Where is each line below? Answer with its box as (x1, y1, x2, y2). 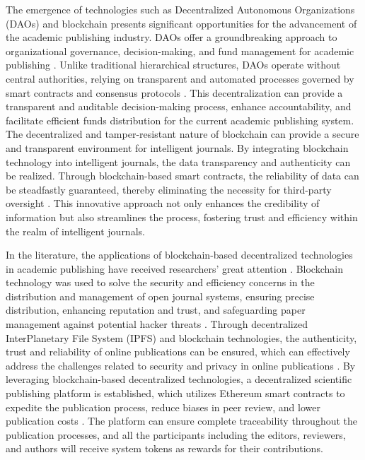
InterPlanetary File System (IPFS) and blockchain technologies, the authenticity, (6, 330, 357, 345)
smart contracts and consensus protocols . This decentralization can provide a (6, 85, 343, 100)
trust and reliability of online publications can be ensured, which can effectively (6, 344, 350, 359)
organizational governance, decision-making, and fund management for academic (6, 43, 354, 58)
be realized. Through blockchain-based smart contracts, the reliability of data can (6, 168, 359, 183)
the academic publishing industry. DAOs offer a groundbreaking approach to (6, 30, 337, 45)
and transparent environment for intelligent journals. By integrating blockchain (6, 140, 349, 155)
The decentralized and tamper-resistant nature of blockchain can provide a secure (6, 126, 359, 141)
